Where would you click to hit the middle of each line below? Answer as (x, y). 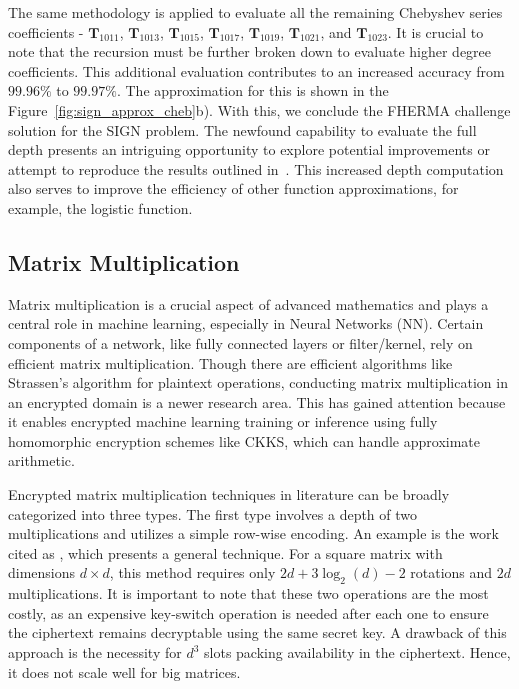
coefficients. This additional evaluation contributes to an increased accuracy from (256, 70)
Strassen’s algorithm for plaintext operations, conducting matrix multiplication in (258, 382)
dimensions (42, 572)
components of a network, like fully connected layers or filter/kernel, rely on (240, 342)
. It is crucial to (435, 31)
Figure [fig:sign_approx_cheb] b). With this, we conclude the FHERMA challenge (259, 109)
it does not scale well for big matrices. (124, 671)
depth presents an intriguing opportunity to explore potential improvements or (249, 149)
